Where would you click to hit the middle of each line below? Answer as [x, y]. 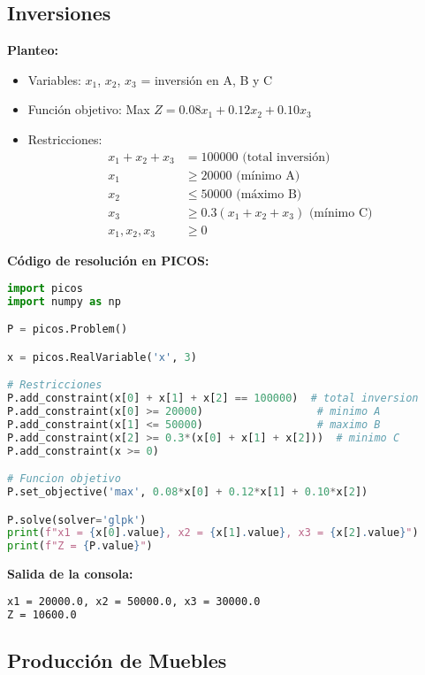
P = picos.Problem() [68, 330]
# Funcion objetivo [64, 479]
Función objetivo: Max [89, 109]
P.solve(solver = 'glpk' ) [77, 520]
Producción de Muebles [117, 660]
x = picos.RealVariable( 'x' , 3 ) [102, 357]
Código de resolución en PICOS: [108, 261]
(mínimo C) [341, 213]
